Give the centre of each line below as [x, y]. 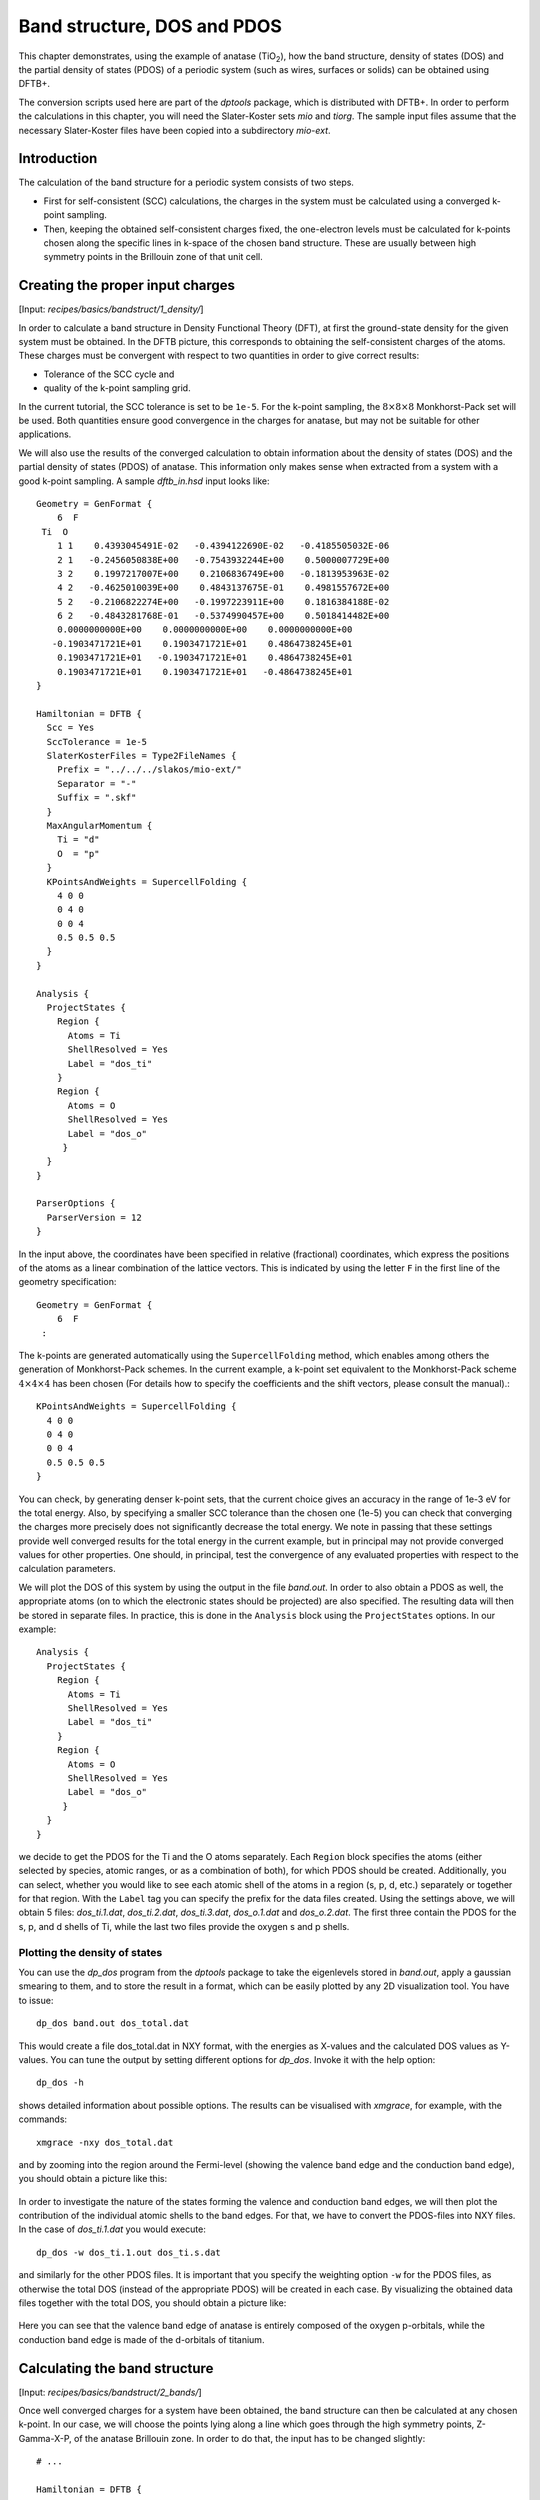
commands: [43, 2119]
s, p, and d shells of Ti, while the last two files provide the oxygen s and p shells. [184, 1926]
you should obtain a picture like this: [93, 2179]
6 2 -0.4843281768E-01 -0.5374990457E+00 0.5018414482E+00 [223, 616]
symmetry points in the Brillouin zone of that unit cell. [153, 257]
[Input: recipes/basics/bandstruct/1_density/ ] [111, 309]
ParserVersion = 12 [94, 1217]
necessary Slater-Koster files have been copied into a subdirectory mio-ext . [174, 130]
